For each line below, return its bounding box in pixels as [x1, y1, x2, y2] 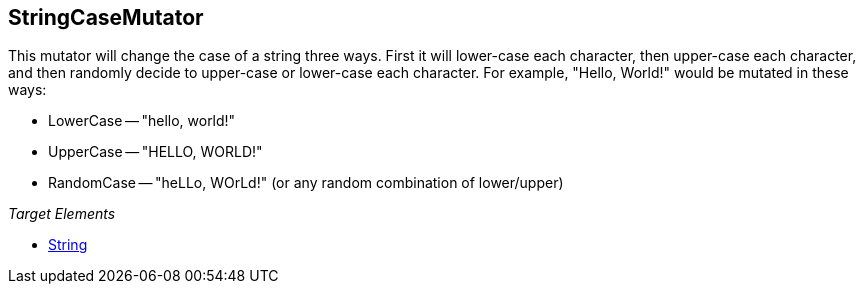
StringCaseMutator [8, 5, 204, 30]
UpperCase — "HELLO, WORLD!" [48, 143, 263, 161]
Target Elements [8, 205, 116, 223]
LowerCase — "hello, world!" [48, 112, 236, 130]
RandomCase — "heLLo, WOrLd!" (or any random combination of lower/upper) [48, 174, 564, 192]
